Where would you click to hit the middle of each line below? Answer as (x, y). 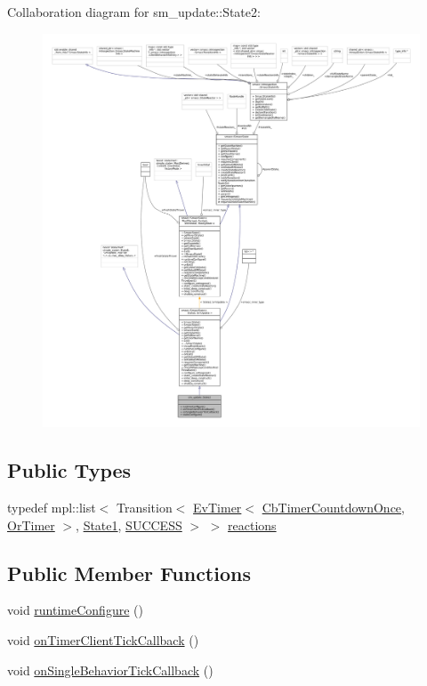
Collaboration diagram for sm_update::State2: (134, 12)
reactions (252, 525)
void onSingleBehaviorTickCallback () (110, 670)
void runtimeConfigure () (75, 610)
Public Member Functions (129, 573)
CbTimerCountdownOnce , (333, 507)
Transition (144, 507)
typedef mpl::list (52, 507)
